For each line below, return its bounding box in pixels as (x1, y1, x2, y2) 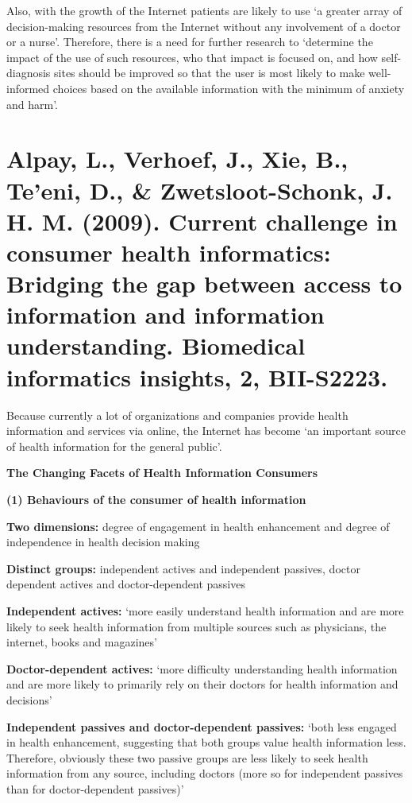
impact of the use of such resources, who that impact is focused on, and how (6, 48, 378, 65)
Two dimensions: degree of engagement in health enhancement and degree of (6, 518, 390, 534)
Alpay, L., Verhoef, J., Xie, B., (6, 142, 348, 175)
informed (6, 80, 50, 96)
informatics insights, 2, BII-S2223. (6, 360, 388, 393)
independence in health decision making (6, 533, 200, 550)
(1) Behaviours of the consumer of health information (6, 491, 306, 507)
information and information (6, 298, 325, 331)
